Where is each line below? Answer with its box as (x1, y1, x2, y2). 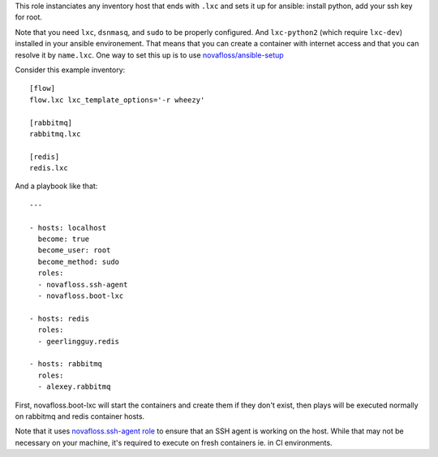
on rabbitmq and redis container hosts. (15, 411, 145, 421)
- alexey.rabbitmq (37, 382, 111, 391)
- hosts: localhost (29, 223, 107, 232)
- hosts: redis (29, 313, 90, 323)
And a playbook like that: (15, 181, 98, 191)
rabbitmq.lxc (29, 129, 81, 138)
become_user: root (37, 246, 111, 255)
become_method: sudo (37, 257, 120, 266)
